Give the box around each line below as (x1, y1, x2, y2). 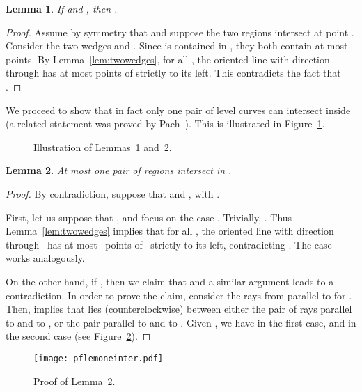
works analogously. (6, 251, 85, 265)
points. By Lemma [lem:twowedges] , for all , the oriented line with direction (6, 52, 330, 66)
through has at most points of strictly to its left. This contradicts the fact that (6, 65, 341, 80)
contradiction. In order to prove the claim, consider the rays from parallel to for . (6, 288, 352, 302)
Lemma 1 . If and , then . (6, 1, 118, 15)
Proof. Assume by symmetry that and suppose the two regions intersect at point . (6, 24, 354, 39)
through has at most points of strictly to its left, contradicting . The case (6, 237, 332, 251)
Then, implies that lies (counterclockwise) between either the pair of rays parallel (6, 301, 352, 316)
